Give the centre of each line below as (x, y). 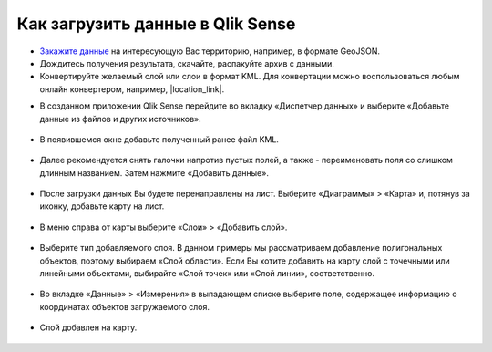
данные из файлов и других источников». (120, 119)
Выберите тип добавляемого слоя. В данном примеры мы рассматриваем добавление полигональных (241, 248)
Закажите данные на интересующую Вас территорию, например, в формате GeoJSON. (210, 51)
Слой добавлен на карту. (88, 327)
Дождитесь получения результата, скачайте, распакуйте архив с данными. (187, 63)
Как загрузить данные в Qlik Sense (156, 24)
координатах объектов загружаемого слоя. (124, 306)
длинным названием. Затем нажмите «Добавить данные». (154, 172)
